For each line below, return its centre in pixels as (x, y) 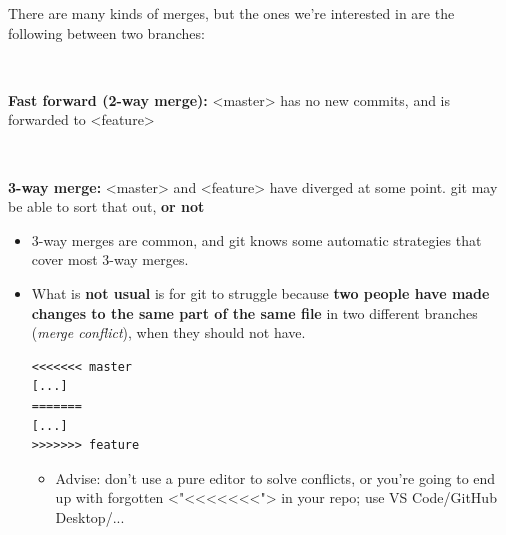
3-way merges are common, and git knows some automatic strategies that (256, 239)
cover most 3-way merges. (110, 259)
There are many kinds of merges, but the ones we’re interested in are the (231, 13)
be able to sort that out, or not (106, 206)
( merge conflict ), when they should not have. (168, 332)
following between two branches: (106, 32)
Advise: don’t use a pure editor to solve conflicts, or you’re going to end (275, 477)
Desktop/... (90, 516)
